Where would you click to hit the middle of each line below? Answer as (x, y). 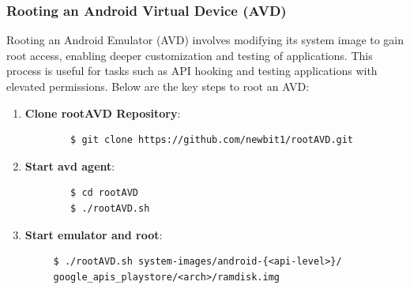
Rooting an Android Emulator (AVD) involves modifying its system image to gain (205, 40)
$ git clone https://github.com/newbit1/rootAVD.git (212, 140)
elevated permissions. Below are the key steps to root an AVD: (158, 86)
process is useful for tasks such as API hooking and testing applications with (192, 71)
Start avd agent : (70, 165)
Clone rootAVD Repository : (103, 113)
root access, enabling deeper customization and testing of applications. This (190, 55)
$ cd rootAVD (104, 193)
